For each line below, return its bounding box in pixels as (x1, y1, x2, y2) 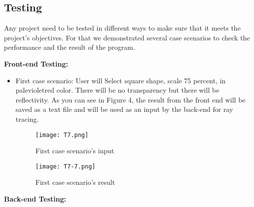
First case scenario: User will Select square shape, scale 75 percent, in (15, 75, 226, 85)
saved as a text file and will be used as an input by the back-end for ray (15, 104, 233, 114)
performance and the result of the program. (4, 42, 135, 52)
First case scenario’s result (35, 177, 115, 187)
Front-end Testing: (4, 58, 69, 69)
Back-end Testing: (4, 194, 67, 204)
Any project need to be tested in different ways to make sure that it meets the (4, 23, 241, 33)
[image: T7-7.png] (35, 163, 96, 170)
